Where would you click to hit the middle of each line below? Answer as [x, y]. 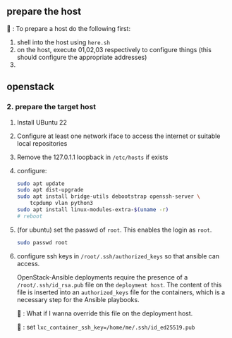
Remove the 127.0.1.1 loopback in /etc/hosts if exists [92, 157]
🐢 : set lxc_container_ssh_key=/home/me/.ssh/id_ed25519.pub [106, 327]
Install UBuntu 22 [42, 122]
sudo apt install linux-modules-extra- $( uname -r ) [93, 210]
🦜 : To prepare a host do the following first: [69, 28]
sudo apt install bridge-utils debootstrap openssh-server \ [109, 196]
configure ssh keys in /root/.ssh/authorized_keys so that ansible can [118, 256]
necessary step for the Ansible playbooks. [78, 299]
